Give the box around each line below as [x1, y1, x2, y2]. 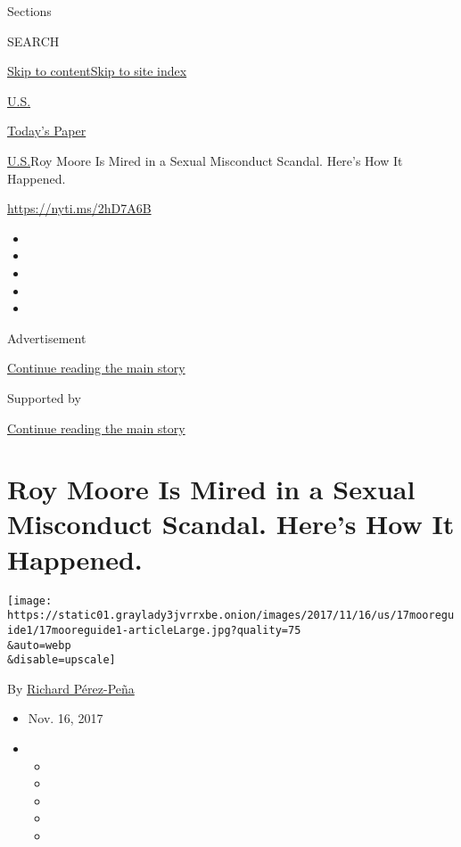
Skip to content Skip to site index [7, 62, 187, 80]
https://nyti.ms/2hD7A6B [7, 199, 152, 218]
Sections [7, 2, 52, 20]
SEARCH [7, 31, 60, 50]
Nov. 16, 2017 [28, 709, 103, 728]
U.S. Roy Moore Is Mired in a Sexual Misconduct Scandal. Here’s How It [7, 151, 403, 169]
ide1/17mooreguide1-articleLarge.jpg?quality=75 [7, 623, 301, 637]
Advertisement [7, 328, 86, 347]
